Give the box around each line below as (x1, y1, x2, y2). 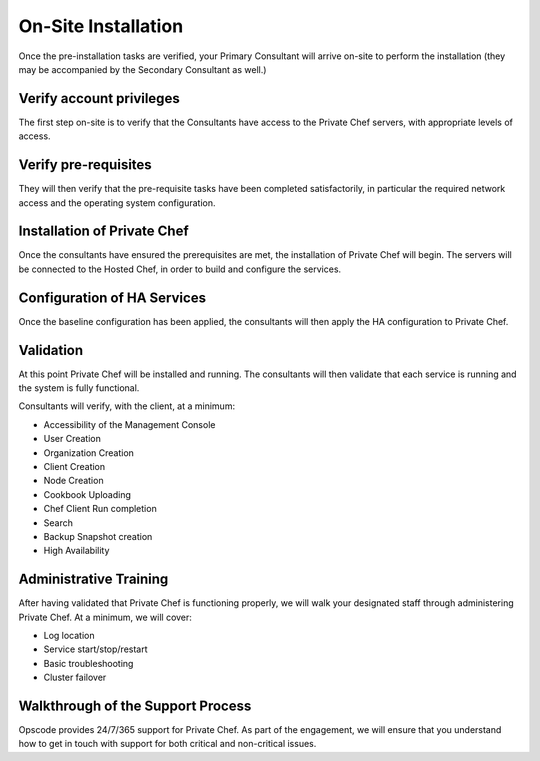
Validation (18, 341, 84, 359)
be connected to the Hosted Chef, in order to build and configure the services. (18, 263, 342, 275)
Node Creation (43, 475, 104, 487)
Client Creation (43, 460, 106, 472)
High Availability (43, 545, 110, 557)
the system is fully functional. (18, 382, 140, 394)
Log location (43, 630, 95, 642)
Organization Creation (43, 446, 135, 459)
